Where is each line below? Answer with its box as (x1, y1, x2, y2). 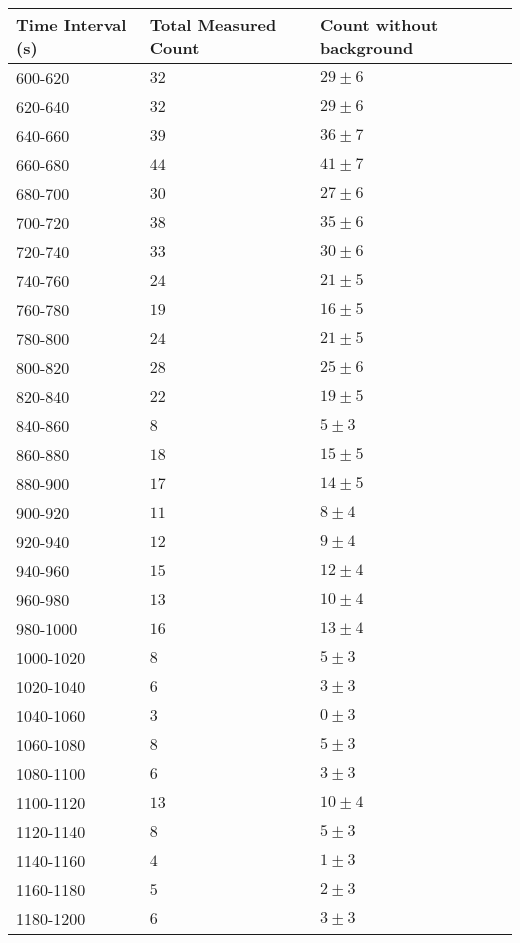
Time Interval (16, 13, 127, 36)
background (320, 36, 414, 59)
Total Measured (149, 13, 277, 36)
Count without (320, 13, 439, 36)
